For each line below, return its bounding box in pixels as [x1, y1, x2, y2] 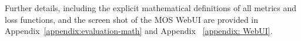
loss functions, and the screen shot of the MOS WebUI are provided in [5, 13, 259, 25]
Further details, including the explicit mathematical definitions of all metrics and [5, 2, 297, 13]
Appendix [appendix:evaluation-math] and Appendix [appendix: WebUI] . [5, 25, 273, 37]
